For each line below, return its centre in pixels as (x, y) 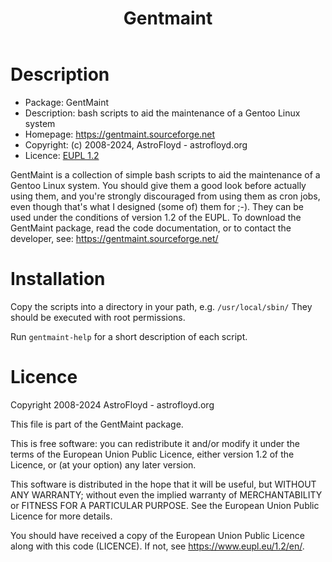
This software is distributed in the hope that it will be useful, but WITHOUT (163, 484)
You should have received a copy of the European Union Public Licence (157, 535)
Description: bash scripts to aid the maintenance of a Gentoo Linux (162, 113)
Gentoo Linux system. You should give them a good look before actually (158, 185)
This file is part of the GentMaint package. (97, 424)
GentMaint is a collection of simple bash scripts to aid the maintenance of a (165, 174)
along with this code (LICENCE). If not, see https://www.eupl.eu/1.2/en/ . (157, 546)
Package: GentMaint (67, 102)
